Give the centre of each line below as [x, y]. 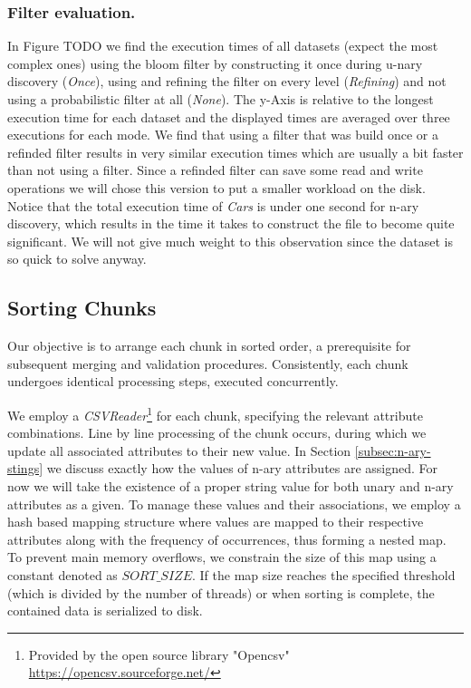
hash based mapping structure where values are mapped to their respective [216, 522]
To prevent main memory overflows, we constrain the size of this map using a [222, 557]
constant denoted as [62, 574]
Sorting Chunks [82, 308]
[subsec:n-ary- [393, 450]
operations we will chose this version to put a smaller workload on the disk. [216, 187]
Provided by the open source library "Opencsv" [159, 654]
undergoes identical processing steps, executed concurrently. [173, 381]
